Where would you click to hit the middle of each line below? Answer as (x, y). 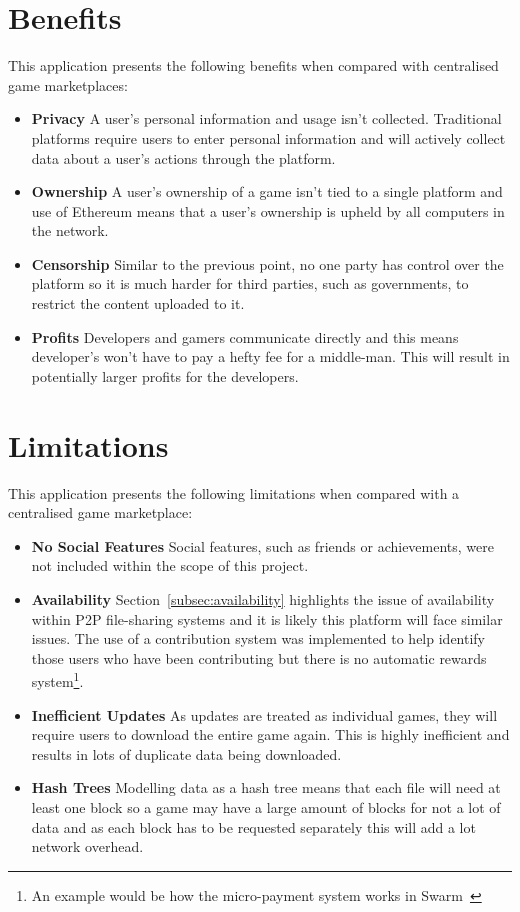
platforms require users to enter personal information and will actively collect (268, 137)
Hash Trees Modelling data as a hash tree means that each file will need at (266, 787)
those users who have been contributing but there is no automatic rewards (259, 657)
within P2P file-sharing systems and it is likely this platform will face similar (267, 618)
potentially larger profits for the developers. (165, 375)
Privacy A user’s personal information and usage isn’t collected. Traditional (266, 118)
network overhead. (87, 846)
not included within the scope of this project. (170, 565)
